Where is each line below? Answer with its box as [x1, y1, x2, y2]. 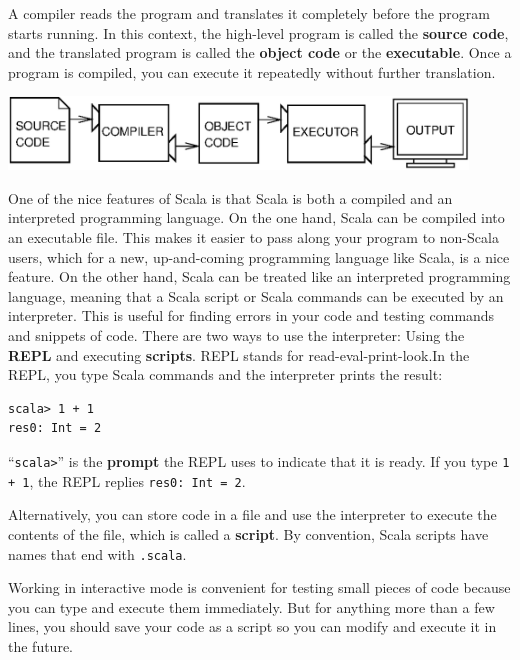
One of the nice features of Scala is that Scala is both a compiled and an [8, 187, 453, 208]
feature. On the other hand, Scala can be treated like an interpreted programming [8, 266, 511, 287]
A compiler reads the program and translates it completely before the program [8, 3, 490, 23]
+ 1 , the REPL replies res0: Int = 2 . [8, 470, 246, 491]
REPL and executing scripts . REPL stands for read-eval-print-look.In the [8, 344, 470, 365]
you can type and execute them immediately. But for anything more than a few [8, 596, 495, 617]
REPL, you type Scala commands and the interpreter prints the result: [8, 364, 443, 385]
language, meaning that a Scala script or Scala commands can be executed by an [8, 285, 504, 306]
